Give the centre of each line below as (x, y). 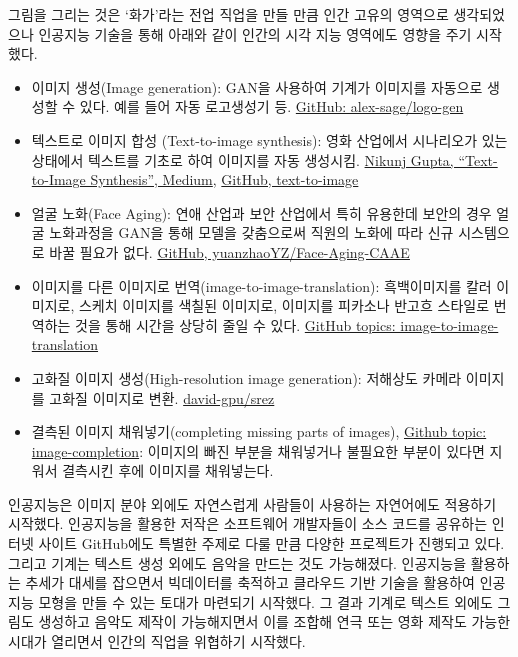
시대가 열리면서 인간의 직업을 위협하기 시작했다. (157, 641)
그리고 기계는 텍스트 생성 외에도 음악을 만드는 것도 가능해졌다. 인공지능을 (237, 562)
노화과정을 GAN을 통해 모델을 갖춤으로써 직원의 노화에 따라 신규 (251, 232)
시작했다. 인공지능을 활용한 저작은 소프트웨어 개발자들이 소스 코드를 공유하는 (248, 523)
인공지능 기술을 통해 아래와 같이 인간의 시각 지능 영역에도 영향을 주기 (255, 33)
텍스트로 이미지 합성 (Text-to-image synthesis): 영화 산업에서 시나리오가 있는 (269, 139)
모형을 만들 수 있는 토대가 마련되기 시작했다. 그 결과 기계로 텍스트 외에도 (265, 601)
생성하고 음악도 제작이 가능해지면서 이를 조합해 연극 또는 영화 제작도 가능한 (274, 621)
